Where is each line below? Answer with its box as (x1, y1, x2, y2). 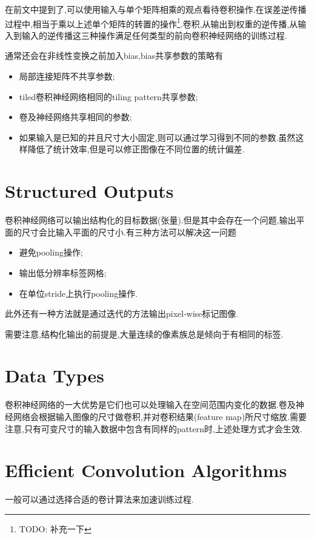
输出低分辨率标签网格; (19, 266, 107, 279)
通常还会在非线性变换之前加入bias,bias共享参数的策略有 (5, 49, 224, 62)
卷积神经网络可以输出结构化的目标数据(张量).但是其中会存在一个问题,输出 (5, 214, 296, 226)
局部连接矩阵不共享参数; (19, 70, 115, 83)
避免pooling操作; (19, 246, 83, 259)
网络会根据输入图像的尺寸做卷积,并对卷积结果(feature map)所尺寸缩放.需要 (13, 410, 307, 422)
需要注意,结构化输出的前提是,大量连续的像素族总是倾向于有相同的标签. (5, 327, 283, 340)
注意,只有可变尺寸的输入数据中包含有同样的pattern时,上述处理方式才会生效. (5, 422, 302, 435)
